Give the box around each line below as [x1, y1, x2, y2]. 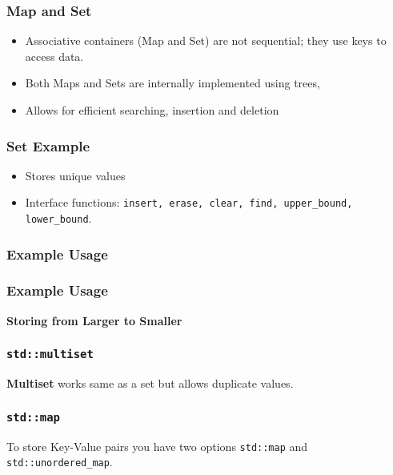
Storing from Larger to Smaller [6, 312, 182, 328]
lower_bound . [25, 210, 92, 227]
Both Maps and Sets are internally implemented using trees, [25, 74, 320, 91]
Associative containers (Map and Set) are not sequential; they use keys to [25, 32, 387, 49]
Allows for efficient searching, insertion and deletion [25, 102, 279, 118]
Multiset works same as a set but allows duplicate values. [6, 375, 294, 392]
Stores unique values [25, 167, 126, 183]
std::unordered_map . [6, 453, 113, 470]
